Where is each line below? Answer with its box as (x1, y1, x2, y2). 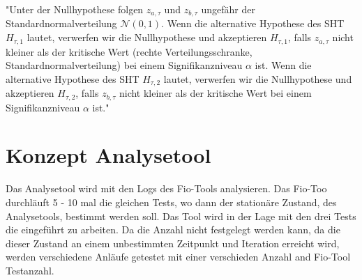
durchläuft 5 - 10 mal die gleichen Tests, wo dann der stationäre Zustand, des (6, 194, 337, 209)
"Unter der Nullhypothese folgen (6, 2, 144, 16)
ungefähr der (201, 2, 255, 16)
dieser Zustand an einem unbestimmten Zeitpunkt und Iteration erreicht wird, (6, 235, 340, 250)
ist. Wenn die (255, 58, 312, 72)
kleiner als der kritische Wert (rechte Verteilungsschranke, (6, 44, 252, 59)
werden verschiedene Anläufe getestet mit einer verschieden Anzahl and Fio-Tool (6, 249, 351, 264)
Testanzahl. (6, 263, 54, 277)
